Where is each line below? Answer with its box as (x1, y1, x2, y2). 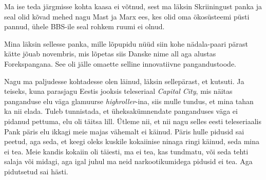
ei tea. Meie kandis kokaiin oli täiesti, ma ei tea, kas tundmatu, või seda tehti (4, 146, 249, 156)
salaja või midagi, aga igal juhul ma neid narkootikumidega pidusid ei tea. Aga (4, 156, 253, 167)
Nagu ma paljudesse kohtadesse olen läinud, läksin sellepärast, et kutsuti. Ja (4, 75, 244, 86)
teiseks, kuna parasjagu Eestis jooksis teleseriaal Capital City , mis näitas (4, 86, 233, 96)
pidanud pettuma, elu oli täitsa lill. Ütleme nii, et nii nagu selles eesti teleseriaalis (4, 115, 261, 126)
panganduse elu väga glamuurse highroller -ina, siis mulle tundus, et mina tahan (4, 95, 254, 106)
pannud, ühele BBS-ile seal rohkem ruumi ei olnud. (4, 21, 165, 32)
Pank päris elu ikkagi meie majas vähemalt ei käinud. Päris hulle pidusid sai (4, 126, 244, 136)
